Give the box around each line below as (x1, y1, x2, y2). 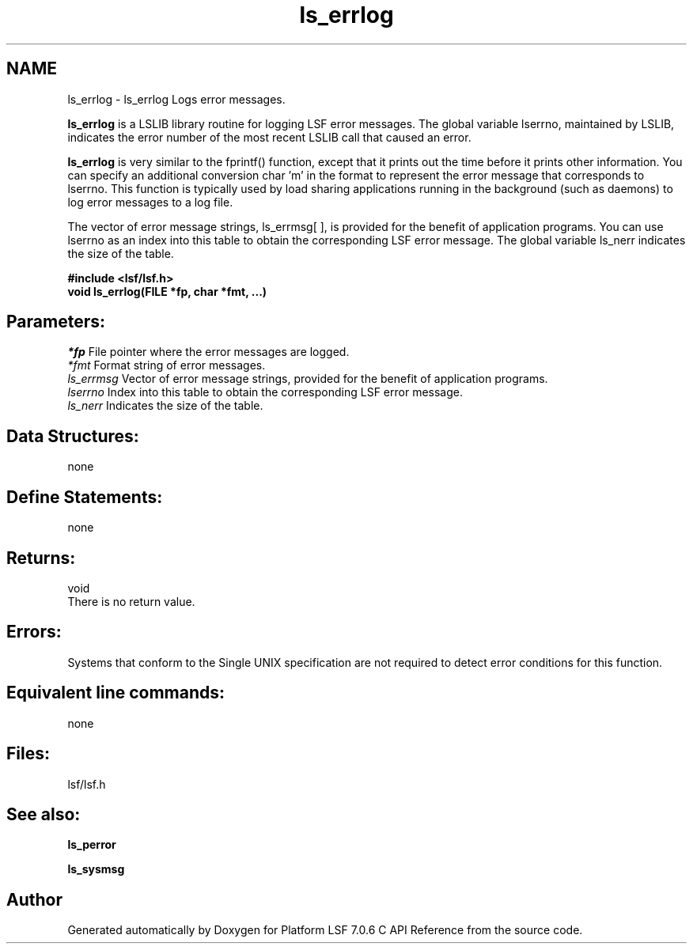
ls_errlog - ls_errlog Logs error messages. (67, 92, 286, 106)
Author (6, 889, 62, 910)
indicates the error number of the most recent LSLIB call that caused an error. (67, 130, 471, 144)
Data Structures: (6, 426, 139, 446)
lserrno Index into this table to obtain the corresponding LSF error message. (67, 385, 463, 399)
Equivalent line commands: (6, 683, 225, 703)
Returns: (6, 547, 76, 568)
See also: (6, 804, 81, 824)
